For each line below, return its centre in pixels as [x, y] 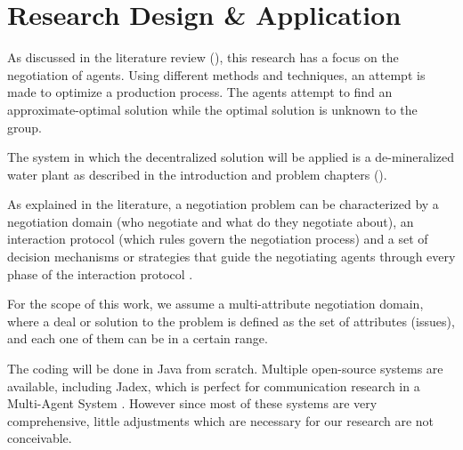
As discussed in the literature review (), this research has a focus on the [203, 57]
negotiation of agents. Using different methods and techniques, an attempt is [216, 74]
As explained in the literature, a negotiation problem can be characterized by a [223, 204]
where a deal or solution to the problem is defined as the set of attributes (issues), [231, 321]
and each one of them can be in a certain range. [138, 338]
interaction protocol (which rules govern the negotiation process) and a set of [218, 239]
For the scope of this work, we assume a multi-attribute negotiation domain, [215, 304]
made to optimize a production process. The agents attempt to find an [200, 92]
